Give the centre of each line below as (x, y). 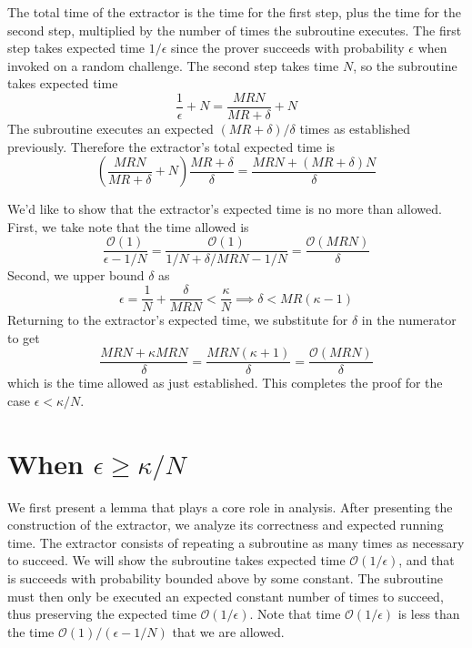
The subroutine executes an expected (110, 129)
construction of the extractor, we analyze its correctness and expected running (226, 525)
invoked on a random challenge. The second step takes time (173, 65)
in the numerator (409, 320)
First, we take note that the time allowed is (128, 226)
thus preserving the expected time (102, 614)
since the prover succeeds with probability (288, 48)
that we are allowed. (228, 631)
